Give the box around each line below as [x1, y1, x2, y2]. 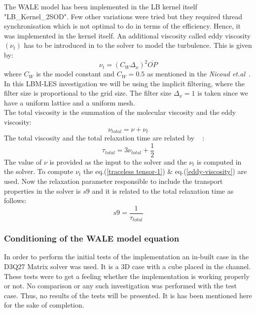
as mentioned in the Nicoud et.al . [146, 69, 251, 79]
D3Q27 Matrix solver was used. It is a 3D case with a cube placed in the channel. [4, 261, 251, 272]
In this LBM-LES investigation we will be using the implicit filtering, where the [4, 78, 245, 88]
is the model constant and [36, 69, 115, 79]
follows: [4, 195, 27, 206]
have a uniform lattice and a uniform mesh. [4, 97, 135, 107]
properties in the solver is [4, 185, 81, 196]
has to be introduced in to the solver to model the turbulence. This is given [24, 40, 252, 50]
